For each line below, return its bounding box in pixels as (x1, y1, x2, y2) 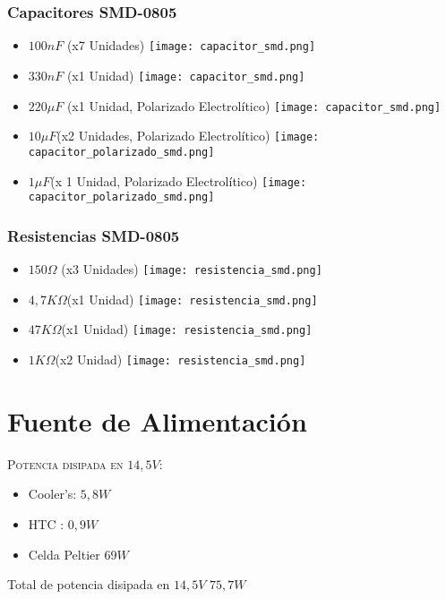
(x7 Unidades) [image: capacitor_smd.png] (66, 36, 316, 55)
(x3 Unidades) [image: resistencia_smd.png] (61, 260, 322, 278)
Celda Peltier (28, 544, 100, 563)
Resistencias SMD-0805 (7, 224, 180, 246)
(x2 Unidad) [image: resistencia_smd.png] (55, 350, 306, 368)
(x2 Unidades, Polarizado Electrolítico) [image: (56, 126, 320, 145)
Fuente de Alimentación (7, 402, 307, 439)
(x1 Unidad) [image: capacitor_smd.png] (66, 65, 305, 84)
